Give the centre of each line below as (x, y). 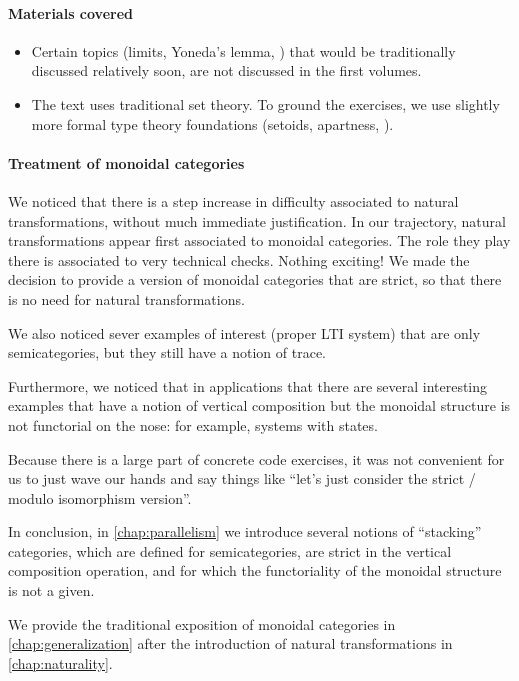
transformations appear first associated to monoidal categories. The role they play (259, 240)
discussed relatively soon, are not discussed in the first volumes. (226, 70)
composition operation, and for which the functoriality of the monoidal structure (255, 570)
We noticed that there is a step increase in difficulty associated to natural (233, 200)
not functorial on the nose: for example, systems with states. (193, 424)
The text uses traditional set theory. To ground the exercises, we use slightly (265, 103)
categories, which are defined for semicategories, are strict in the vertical (230, 550)
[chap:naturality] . (60, 662)
